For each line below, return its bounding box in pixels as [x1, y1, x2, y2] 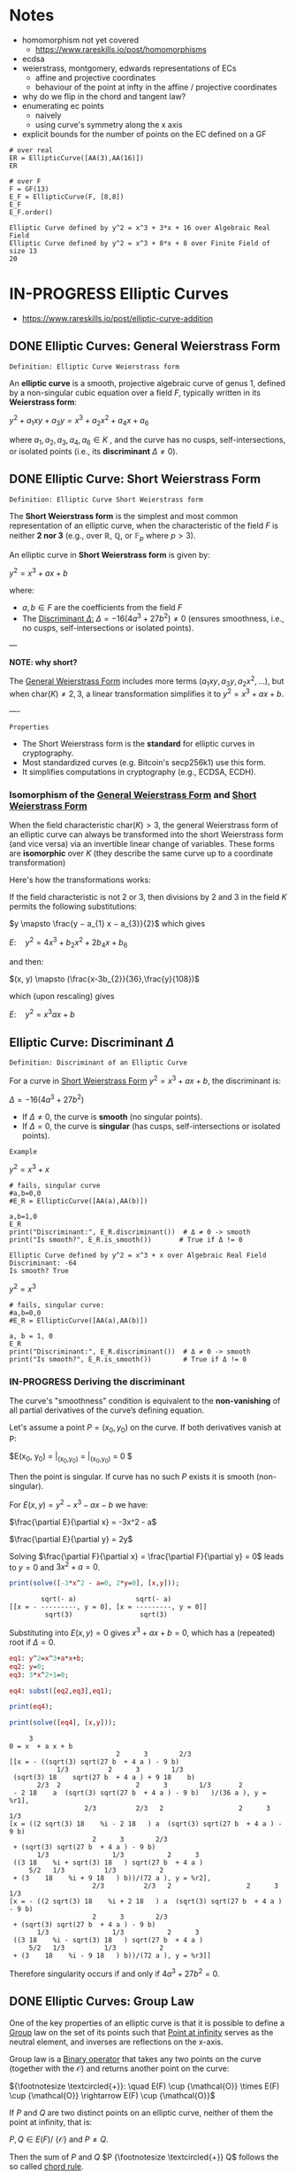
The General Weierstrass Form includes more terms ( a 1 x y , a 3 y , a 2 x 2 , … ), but [9, 674, 285, 688]
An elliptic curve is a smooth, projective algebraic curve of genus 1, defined [9, 377, 285, 388]
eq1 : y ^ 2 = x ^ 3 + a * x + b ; [9, 1654, 86, 1663]
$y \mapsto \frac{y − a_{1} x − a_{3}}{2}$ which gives [9, 919, 206, 929]
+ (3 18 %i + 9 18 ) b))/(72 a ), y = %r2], [12, 1874, 212, 1883]
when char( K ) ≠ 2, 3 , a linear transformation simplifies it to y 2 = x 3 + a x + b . [9, 687, 285, 699]
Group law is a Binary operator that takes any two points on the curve [9, 2053, 262, 2064]
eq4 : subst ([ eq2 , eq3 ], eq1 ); [9, 1686, 113, 1695]
